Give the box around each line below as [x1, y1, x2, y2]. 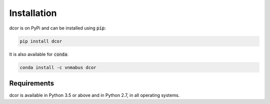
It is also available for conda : [9, 51, 68, 57]
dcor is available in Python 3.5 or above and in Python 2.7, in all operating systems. [9, 92, 180, 98]
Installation [9, 7, 57, 18]
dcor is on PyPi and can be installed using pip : [9, 25, 106, 31]
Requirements [9, 79, 54, 87]
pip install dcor [19, 38, 62, 44]
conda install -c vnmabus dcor [19, 64, 97, 70]
